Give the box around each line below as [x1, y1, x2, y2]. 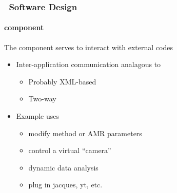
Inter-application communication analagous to [16, 59, 161, 70]
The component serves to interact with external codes [4, 41, 173, 52]
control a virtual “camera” [28, 145, 111, 156]
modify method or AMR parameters [28, 127, 142, 138]
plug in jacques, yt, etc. [28, 179, 103, 190]
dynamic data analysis [28, 162, 99, 173]
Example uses [16, 111, 59, 121]
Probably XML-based [28, 76, 96, 87]
